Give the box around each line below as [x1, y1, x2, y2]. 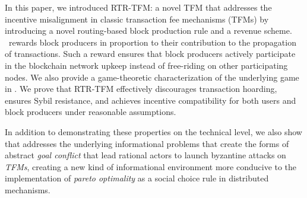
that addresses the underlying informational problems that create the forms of [5, 137, 289, 149]
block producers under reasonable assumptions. [5, 106, 176, 118]
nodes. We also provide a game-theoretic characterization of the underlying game [5, 71, 299, 83]
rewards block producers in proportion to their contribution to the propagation [8, 36, 296, 48]
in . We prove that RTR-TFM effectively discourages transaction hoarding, [5, 82, 277, 95]
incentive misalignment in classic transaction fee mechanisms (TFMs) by [5, 12, 269, 25]
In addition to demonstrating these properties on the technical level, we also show [5, 125, 302, 138]
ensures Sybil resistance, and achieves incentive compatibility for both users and [5, 94, 296, 106]
